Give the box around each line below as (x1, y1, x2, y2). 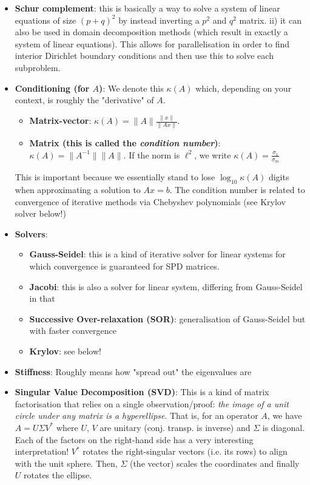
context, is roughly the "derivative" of (15, 93, 154, 106)
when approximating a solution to (15, 183, 141, 195)
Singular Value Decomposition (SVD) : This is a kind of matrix (15, 385, 269, 398)
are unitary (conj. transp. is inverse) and (99, 421, 251, 433)
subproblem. (15, 61, 61, 73)
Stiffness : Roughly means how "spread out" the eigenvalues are (15, 365, 252, 378)
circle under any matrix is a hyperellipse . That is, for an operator (15, 409, 258, 422)
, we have (267, 409, 302, 422)
